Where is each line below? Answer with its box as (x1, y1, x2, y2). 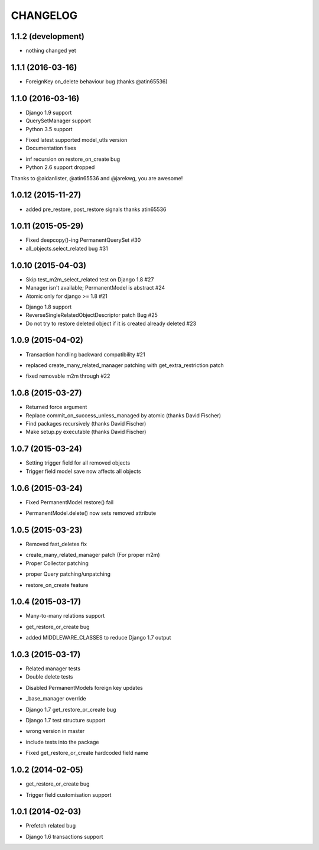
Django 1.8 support (25, 303, 72, 310)
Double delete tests (25, 673, 73, 680)
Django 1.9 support (25, 109, 72, 116)
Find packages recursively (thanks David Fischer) (25, 420, 147, 427)
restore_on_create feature (25, 581, 89, 588)
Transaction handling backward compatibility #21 (25, 351, 145, 358)
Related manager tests (25, 665, 81, 672)
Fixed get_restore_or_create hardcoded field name (25, 750, 149, 757)
